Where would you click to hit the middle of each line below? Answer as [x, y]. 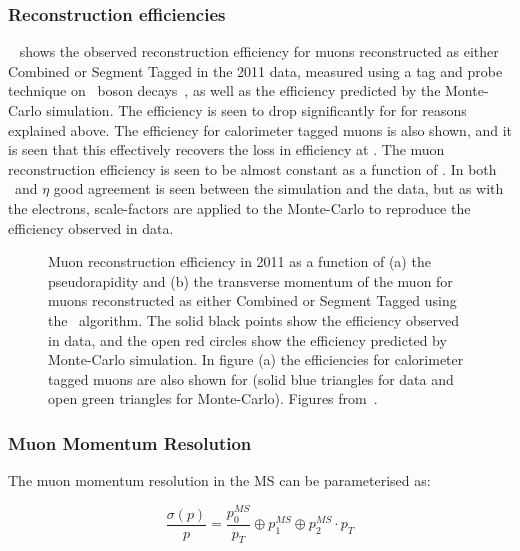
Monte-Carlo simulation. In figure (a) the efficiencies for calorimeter [256, 359]
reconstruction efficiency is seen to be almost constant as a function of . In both [252, 168]
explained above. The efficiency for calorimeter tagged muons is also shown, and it [260, 129]
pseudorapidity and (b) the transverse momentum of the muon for [250, 280]
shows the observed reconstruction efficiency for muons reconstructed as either [259, 51]
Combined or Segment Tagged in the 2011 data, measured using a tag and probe [255, 70]
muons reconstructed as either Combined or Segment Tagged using [252, 300]
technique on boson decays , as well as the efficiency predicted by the [224, 90]
